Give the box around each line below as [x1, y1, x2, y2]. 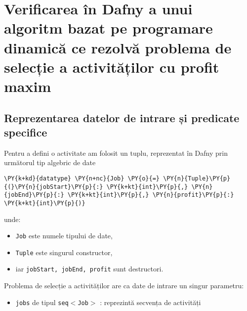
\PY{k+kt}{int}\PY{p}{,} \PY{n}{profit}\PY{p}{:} [67, 191, 234, 199]
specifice [4, 124, 47, 139]
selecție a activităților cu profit [4, 56, 219, 77]
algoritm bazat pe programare [4, 18, 213, 38]
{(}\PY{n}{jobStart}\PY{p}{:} [4, 183, 103, 190]
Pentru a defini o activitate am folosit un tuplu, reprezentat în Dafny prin [4, 147, 228, 158]
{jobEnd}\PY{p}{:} [4, 191, 64, 199]
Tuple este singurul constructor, [15, 247, 113, 257]
